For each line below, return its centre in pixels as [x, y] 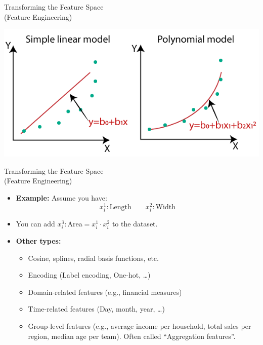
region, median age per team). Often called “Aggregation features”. [132, 336]
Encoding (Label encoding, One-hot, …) [89, 275]
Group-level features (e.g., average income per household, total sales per [140, 325]
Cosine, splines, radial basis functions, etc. [93, 258]
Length [120, 207]
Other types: [38, 240]
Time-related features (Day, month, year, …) [96, 309]
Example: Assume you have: [61, 197]
